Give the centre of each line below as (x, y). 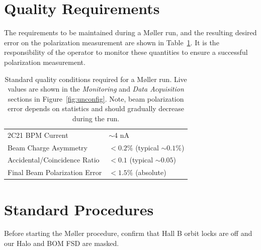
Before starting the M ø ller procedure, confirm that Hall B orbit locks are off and (128, 233)
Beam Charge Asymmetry (48, 147)
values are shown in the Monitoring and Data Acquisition (96, 89)
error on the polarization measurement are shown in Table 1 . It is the (112, 42)
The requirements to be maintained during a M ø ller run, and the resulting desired (130, 32)
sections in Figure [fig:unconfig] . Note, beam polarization (96, 98)
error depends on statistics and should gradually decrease (96, 108)
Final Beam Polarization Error (55, 172)
